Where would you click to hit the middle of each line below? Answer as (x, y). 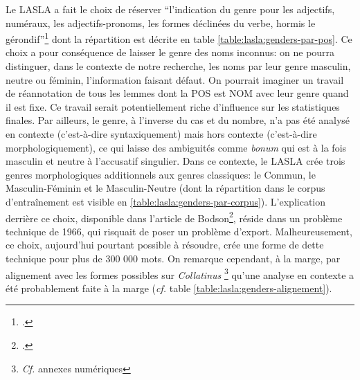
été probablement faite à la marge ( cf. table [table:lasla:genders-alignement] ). (169, 288)
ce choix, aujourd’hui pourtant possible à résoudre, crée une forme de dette (165, 245)
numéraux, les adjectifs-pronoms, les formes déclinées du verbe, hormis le (161, 22)
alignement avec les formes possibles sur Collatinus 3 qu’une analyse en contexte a (180, 273)
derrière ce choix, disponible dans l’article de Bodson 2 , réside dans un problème (174, 217)
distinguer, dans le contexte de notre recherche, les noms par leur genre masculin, (178, 66)
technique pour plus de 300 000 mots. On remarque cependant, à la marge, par (173, 258)
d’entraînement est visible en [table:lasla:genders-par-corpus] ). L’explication (165, 201)
